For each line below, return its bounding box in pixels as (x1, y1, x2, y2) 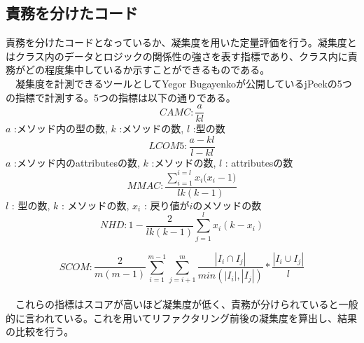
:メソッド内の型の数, (14, 121, 108, 136)
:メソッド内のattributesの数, (14, 155, 140, 169)
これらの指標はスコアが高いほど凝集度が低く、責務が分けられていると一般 (15, 297, 358, 311)
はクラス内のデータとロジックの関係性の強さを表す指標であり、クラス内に (6, 48, 348, 63)
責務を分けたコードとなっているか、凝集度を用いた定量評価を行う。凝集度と (6, 35, 357, 50)
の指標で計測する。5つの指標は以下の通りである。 (6, 90, 236, 104)
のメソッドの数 (192, 197, 262, 212)
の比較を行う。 (6, 324, 74, 339)
